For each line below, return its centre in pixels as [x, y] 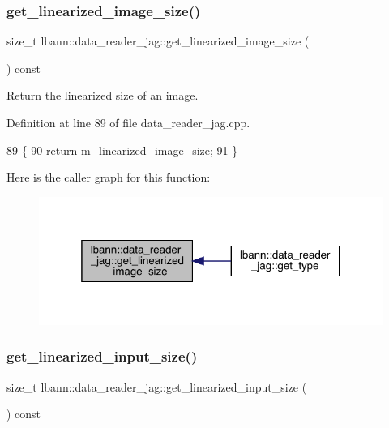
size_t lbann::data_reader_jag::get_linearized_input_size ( [157, 386]
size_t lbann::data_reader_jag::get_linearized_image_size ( [158, 41]
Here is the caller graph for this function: [109, 177]
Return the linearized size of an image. [103, 95]
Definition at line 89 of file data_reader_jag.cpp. [128, 122]
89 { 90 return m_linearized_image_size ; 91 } [122, 150]
